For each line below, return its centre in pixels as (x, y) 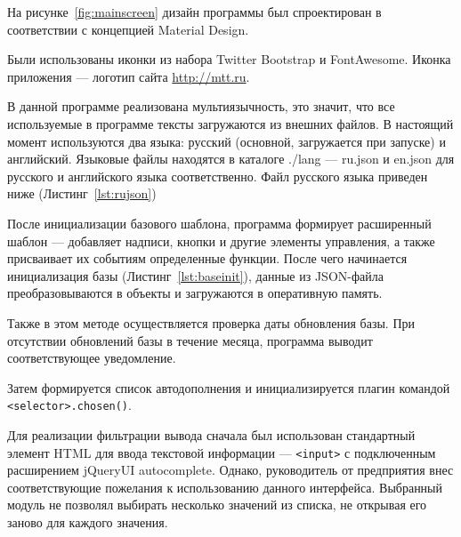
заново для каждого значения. (88, 521)
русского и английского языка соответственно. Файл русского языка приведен (218, 176)
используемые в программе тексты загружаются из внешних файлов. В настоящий (230, 123)
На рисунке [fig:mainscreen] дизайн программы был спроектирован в (194, 12)
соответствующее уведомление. (92, 358)
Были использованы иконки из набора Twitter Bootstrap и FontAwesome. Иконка (229, 59)
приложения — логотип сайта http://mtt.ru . (129, 76)
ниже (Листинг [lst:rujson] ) (82, 193)
